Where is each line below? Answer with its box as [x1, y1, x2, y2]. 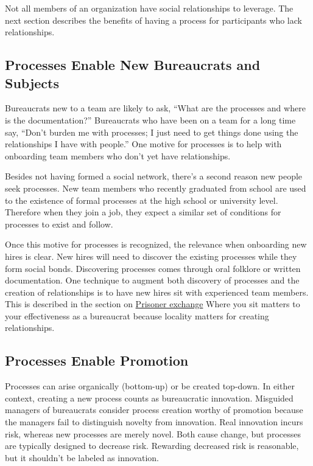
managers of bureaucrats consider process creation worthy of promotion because [5, 403, 303, 416]
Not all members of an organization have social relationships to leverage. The [5, 2, 294, 14]
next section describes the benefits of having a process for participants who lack [5, 13, 302, 26]
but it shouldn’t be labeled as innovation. [5, 451, 159, 464]
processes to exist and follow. [5, 217, 113, 230]
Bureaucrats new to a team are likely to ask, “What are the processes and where [5, 102, 306, 114]
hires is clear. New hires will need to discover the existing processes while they [5, 249, 297, 262]
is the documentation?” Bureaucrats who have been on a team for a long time [5, 113, 296, 126]
